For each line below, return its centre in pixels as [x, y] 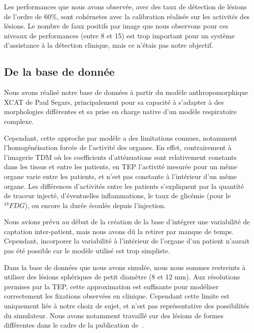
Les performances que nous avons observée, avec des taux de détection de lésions [126, 6]
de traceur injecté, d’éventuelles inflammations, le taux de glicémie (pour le [117, 196]
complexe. [19, 121]
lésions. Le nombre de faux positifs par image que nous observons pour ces [116, 26]
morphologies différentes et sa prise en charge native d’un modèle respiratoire [120, 111]
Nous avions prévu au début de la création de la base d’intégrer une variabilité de [127, 222]
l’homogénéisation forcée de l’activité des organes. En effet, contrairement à [118, 147]
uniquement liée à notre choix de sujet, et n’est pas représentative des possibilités [127, 306]
